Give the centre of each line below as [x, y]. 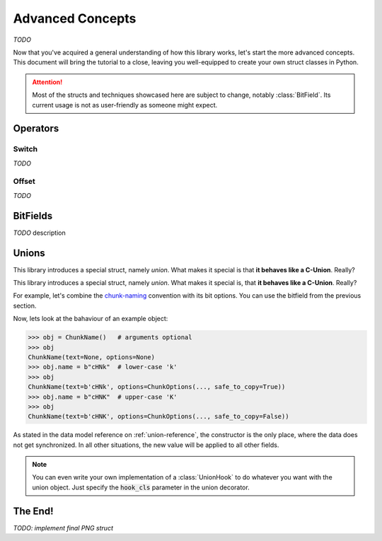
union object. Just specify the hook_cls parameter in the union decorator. [141, 487]
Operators [36, 128]
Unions [29, 253]
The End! [33, 511]
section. [25, 306]
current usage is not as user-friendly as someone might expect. [125, 105]
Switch [25, 149]
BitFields [33, 216]
